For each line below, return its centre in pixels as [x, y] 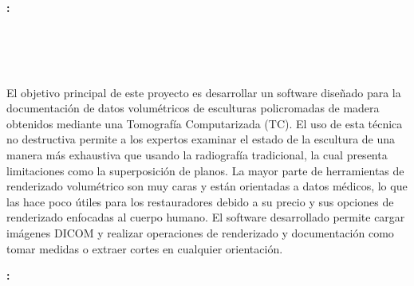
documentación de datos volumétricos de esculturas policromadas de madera [193, 108]
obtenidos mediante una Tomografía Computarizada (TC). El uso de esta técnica [205, 123]
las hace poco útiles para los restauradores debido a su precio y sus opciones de [200, 201]
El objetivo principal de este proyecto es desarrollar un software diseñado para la [204, 92]
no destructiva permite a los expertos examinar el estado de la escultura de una [201, 139]
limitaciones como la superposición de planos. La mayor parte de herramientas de [205, 170]
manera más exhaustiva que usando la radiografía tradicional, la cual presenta [197, 154]
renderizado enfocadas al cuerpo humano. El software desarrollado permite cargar [206, 217]
